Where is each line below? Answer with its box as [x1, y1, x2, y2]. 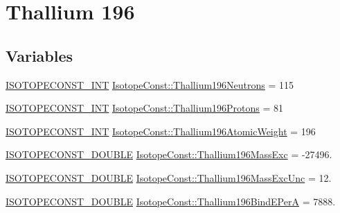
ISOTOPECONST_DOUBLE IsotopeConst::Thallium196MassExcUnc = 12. [6, 170, 332, 185]
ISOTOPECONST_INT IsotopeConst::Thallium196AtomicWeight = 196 [6, 123, 316, 138]
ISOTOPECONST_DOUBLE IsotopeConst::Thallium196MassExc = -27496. [6, 147, 332, 162]
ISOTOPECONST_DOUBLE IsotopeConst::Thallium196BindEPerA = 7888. [6, 194, 336, 208]
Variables [6, 44, 73, 66]
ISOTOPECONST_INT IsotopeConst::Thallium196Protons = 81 [6, 101, 284, 115]
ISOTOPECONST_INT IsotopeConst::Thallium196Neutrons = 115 [6, 77, 294, 92]
